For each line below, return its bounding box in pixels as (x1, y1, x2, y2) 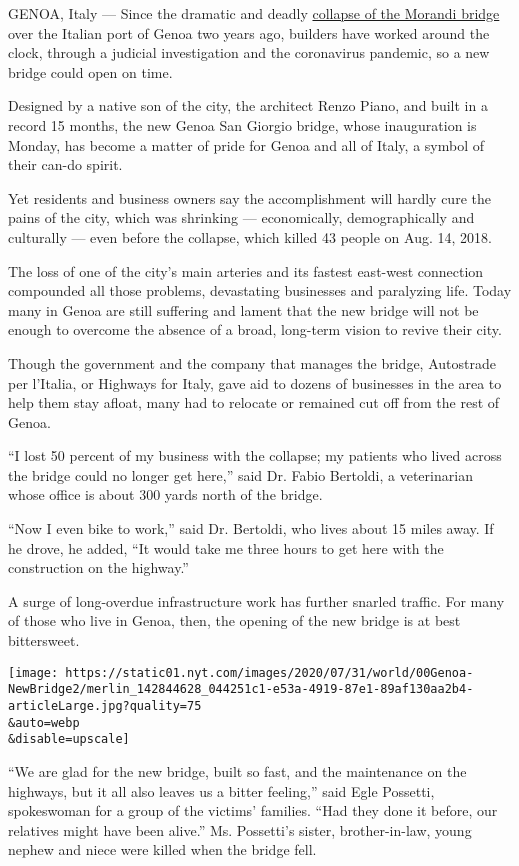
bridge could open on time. (8, 61, 173, 82)
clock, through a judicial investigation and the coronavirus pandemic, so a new (8, 42, 490, 63)
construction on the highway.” (8, 557, 189, 578)
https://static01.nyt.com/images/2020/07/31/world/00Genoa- (65, 665, 474, 680)
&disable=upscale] (8, 732, 130, 747)
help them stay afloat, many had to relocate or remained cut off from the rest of (8, 392, 500, 413)
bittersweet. (8, 630, 80, 651)
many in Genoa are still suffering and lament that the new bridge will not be (8, 299, 479, 320)
